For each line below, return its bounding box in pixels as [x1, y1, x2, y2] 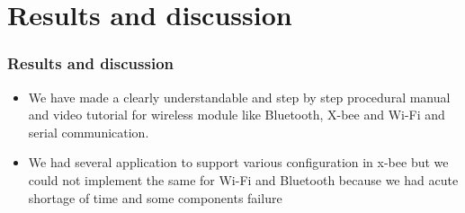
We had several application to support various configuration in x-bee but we [28, 153, 449, 172]
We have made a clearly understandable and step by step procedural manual [28, 87, 451, 106]
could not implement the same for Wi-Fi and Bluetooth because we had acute [28, 170, 459, 189]
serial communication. [28, 122, 149, 141]
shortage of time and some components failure [28, 188, 282, 207]
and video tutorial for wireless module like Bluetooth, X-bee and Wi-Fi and [28, 105, 445, 124]
